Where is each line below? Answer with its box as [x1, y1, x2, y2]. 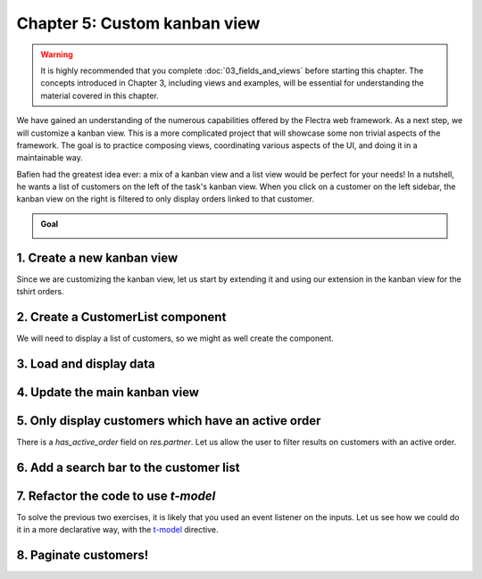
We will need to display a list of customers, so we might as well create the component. [16, 333, 334, 343]
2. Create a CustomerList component [16, 309, 227, 325]
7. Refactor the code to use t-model [16, 488, 216, 503]
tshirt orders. [16, 286, 64, 297]
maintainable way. [16, 153, 84, 163]
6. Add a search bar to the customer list [16, 459, 240, 475]
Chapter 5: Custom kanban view [16, 13, 261, 33]
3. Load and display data [16, 356, 155, 371]
